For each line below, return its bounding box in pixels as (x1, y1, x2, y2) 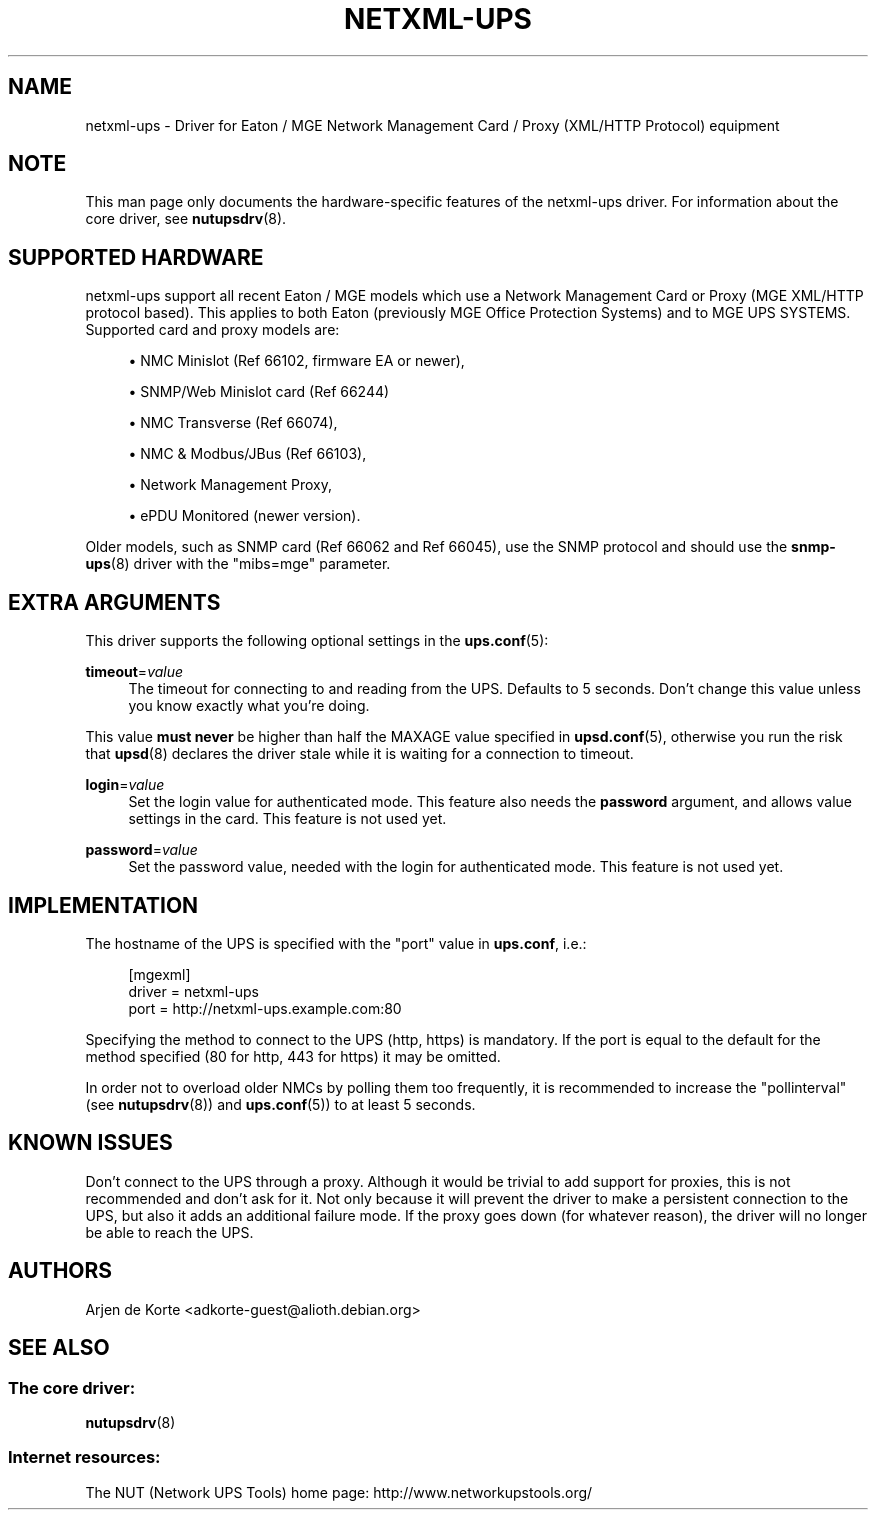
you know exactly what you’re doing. (128, 697, 370, 715)
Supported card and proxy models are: (85, 321, 340, 339)
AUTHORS (8, 1258, 113, 1284)
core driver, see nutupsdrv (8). (85, 210, 287, 228)
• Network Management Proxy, (128, 476, 332, 494)
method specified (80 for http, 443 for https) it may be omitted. (85, 1047, 501, 1065)
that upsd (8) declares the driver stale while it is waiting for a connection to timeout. (85, 745, 634, 763)
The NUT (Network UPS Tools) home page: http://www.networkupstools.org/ (85, 1483, 593, 1501)
